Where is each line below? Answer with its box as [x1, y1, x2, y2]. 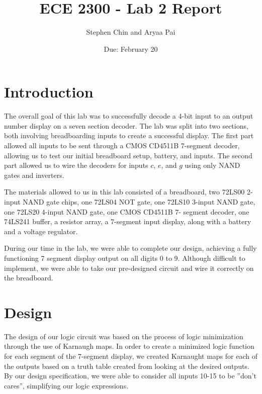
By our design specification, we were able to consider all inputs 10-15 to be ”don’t [4, 370, 256, 381]
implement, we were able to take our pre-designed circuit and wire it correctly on [4, 262, 254, 273]
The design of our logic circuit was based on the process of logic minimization [4, 331, 243, 341]
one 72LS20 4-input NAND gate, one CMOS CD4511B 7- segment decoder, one [4, 206, 249, 217]
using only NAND [185, 160, 240, 170]
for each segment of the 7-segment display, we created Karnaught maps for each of [4, 351, 258, 361]
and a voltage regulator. [4, 226, 78, 236]
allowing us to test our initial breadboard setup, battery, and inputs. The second [4, 150, 252, 160]
